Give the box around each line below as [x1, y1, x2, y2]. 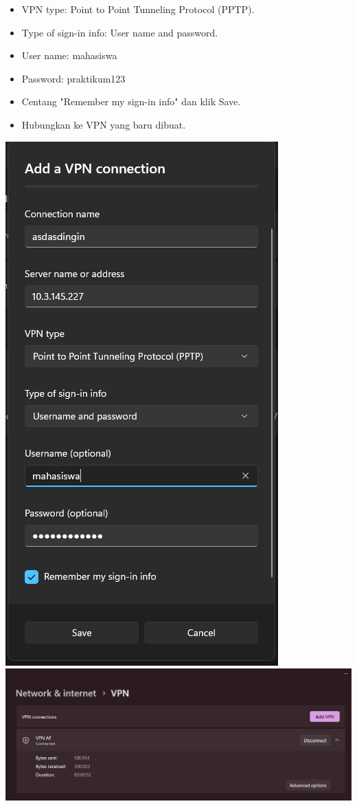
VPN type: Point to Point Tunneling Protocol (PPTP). [21, 2, 255, 16]
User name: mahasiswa [21, 48, 117, 63]
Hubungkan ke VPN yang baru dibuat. [21, 117, 186, 131]
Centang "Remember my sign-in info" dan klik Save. [21, 94, 241, 109]
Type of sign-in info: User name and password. [21, 25, 218, 39]
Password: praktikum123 [21, 71, 126, 85]
